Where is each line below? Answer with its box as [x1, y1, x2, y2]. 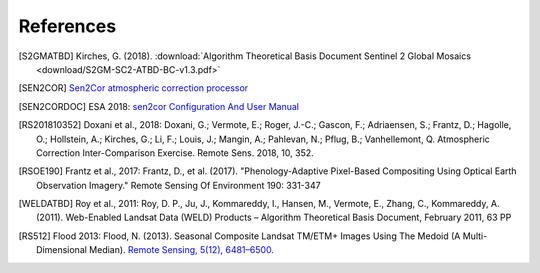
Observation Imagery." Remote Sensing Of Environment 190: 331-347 [36, 179, 321, 191]
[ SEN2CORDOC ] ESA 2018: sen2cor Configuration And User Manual [18, 100, 300, 112]
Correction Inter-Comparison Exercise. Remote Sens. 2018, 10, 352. [36, 146, 314, 159]
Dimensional [36, 244, 87, 256]
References [18, 15, 117, 37]
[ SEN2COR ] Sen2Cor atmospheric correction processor [18, 82, 249, 94]
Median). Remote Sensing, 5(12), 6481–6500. [88, 244, 275, 256]
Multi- [462, 230, 488, 242]
